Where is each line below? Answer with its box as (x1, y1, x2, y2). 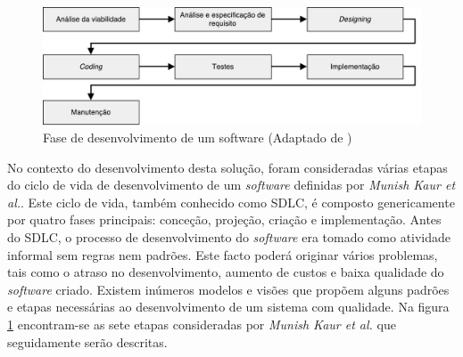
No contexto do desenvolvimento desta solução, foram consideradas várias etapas (7, 158, 448, 176)
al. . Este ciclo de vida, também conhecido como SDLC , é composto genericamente (7, 192, 455, 211)
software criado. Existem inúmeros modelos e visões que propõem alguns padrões (7, 280, 450, 298)
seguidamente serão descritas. (7, 332, 168, 351)
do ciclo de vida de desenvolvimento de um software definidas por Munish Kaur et (7, 175, 456, 194)
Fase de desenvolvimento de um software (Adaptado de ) (43, 128, 352, 147)
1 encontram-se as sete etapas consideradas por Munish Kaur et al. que (7, 315, 396, 334)
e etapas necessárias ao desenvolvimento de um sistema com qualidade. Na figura (7, 297, 450, 316)
